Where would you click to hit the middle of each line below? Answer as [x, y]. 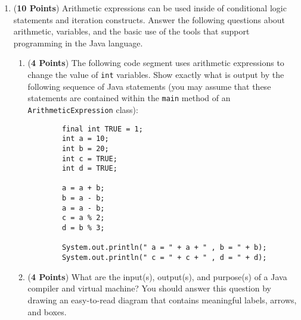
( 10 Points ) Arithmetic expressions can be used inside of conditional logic [150, 8]
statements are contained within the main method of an [129, 98]
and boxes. [47, 311]
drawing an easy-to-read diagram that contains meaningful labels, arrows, [162, 299]
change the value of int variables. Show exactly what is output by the [156, 74]
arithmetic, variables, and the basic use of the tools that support [131, 31]
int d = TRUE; [89, 169]
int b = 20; [85, 148]
